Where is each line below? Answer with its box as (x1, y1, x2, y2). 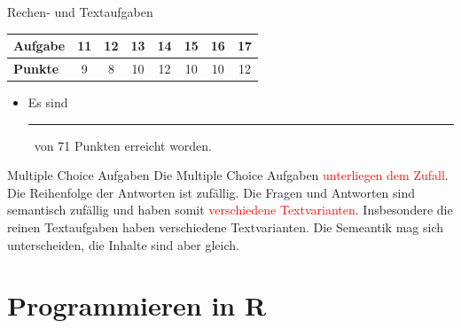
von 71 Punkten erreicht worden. (34, 136, 213, 154)
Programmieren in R (7, 287, 267, 324)
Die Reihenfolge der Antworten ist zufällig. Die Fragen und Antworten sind (7, 183, 415, 201)
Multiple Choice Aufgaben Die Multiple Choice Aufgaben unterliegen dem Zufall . (7, 166, 449, 184)
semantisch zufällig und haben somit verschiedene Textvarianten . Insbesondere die (7, 200, 453, 219)
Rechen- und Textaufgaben (7, 3, 153, 20)
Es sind (27, 93, 68, 112)
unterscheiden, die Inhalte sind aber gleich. (7, 235, 239, 254)
